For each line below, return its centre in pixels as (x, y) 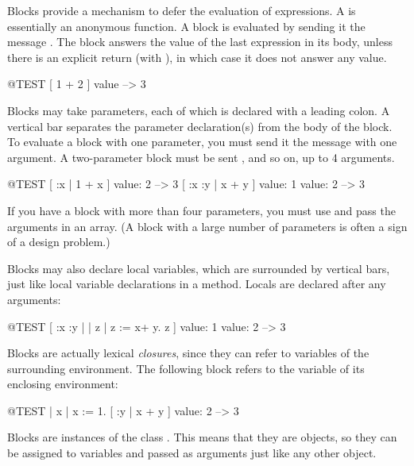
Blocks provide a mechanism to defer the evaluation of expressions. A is (182, 10)
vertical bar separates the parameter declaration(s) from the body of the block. (200, 126)
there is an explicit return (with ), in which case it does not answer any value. (197, 57)
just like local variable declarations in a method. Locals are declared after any (197, 284)
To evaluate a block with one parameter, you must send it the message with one (202, 142)
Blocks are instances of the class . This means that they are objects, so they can (202, 437)
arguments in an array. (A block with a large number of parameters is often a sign (207, 226)
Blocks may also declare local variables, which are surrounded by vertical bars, (199, 268)
